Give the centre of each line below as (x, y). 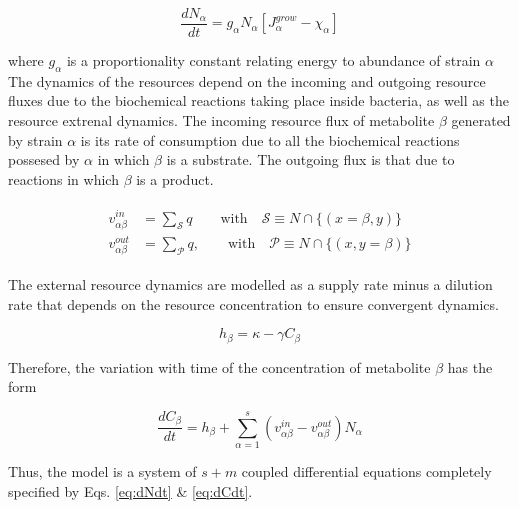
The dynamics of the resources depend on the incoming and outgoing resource (247, 80)
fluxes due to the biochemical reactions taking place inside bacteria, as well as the (258, 100)
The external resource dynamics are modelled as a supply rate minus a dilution (250, 283)
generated (481, 120)
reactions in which (63, 178)
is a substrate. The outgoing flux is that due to (310, 159)
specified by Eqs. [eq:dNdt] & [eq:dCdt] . (130, 490)
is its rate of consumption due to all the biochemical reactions (270, 139)
